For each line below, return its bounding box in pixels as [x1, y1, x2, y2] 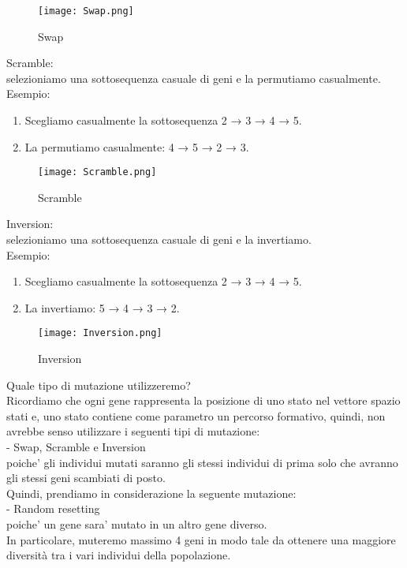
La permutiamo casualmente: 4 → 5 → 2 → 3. [24, 138, 249, 155]
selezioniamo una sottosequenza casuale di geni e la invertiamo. [6, 231, 312, 248]
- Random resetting [6, 500, 100, 517]
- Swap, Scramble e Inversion [6, 439, 146, 455]
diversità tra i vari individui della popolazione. [6, 547, 231, 563]
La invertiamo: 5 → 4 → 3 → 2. [24, 299, 180, 316]
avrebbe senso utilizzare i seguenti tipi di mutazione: [6, 423, 260, 439]
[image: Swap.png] [38, 6, 134, 17]
